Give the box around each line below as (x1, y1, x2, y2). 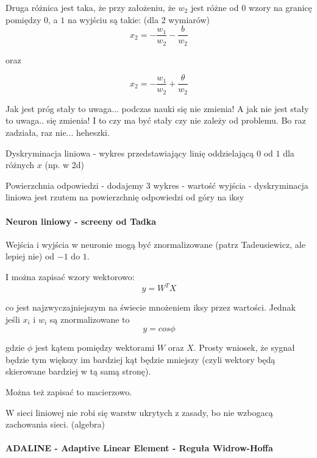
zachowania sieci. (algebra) (5, 418, 105, 431)
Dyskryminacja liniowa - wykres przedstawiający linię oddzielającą (5, 146, 254, 159)
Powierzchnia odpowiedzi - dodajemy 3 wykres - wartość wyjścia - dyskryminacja (5, 178, 308, 191)
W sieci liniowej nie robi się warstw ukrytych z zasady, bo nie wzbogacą (5, 406, 273, 418)
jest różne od (190, 1, 239, 13)
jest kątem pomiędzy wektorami (35, 341, 155, 354)
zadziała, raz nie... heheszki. (5, 126, 110, 138)
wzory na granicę (248, 1, 312, 13)
